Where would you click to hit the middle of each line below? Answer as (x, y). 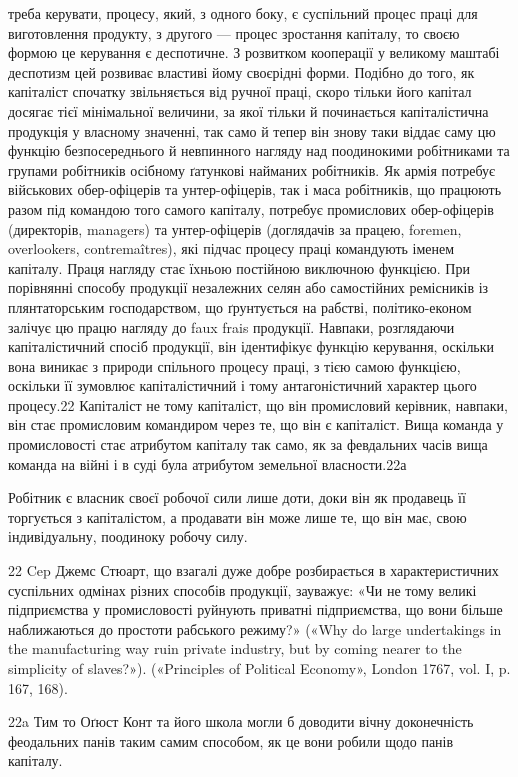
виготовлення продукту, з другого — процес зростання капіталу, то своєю (234, 32)
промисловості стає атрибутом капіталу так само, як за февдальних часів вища (248, 444)
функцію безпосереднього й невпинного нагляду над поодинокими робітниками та (259, 150)
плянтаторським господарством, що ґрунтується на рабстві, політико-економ (240, 306)
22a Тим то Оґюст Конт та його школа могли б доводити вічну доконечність (241, 721)
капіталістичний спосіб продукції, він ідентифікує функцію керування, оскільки (251, 346)
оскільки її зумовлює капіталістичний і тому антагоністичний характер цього (242, 385)
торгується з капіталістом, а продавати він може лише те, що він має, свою (237, 516)
